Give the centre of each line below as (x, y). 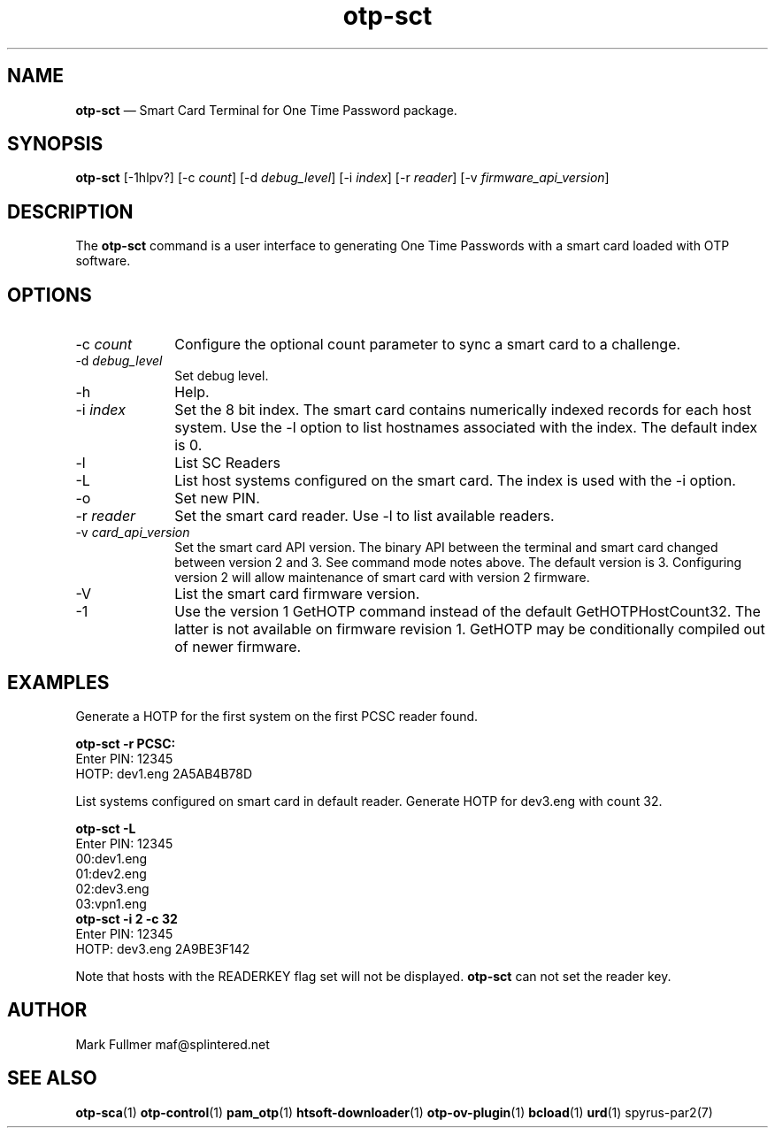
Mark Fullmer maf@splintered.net (173, 1044)
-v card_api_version (133, 533)
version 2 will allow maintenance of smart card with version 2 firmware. (382, 578)
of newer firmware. (238, 647)
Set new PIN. (217, 498)
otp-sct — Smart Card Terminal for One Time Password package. (266, 110)
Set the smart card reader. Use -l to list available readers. (364, 516)
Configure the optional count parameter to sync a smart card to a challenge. (428, 345)
